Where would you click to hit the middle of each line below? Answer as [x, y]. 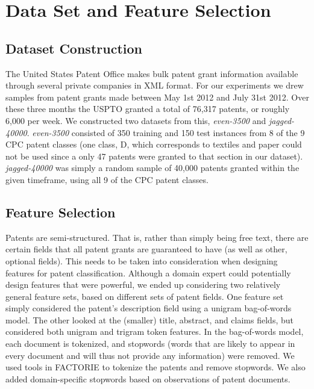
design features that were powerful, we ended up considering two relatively [143, 285]
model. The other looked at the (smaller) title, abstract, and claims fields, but [149, 319]
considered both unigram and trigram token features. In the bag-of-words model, [155, 331]
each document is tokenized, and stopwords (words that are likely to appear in [150, 344]
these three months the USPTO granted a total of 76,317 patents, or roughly [148, 109]
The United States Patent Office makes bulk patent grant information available [152, 73]
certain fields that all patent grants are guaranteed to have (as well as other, [146, 249]
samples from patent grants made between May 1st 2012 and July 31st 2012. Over [157, 97]
